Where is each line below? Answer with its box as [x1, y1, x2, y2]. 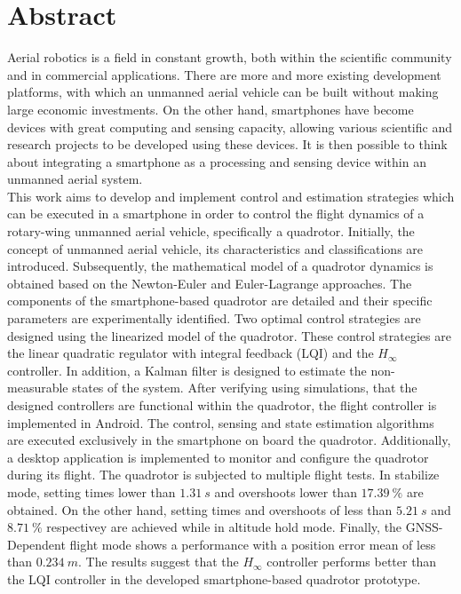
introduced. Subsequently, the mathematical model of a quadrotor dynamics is [7, 257, 433, 275]
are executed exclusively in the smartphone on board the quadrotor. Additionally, [7, 431, 451, 449]
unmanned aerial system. [7, 170, 143, 188]
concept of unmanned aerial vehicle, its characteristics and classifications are [7, 239, 424, 257]
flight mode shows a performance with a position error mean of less [69, 535, 436, 553]
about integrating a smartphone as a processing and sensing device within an [7, 152, 426, 170]
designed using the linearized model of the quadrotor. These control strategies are [7, 326, 451, 345]
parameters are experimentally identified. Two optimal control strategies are [7, 309, 421, 328]
